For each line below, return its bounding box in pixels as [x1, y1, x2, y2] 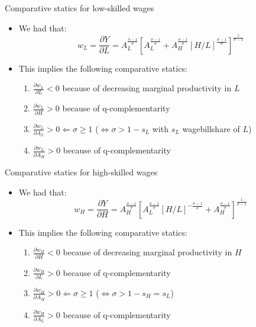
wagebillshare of [182, 122, 240, 134]
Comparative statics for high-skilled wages [5, 166, 158, 178]
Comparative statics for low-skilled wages [5, 2, 154, 14]
